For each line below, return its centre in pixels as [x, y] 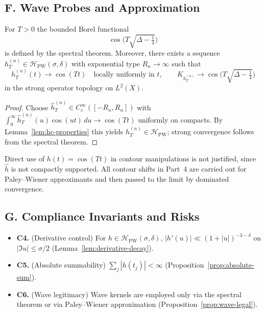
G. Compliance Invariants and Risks [102, 216]
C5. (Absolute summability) [61, 265]
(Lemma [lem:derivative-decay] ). [103, 247]
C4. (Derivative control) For [61, 238]
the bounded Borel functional [83, 29]
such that [186, 63]
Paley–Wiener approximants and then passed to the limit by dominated [117, 178]
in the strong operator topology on [59, 88]
